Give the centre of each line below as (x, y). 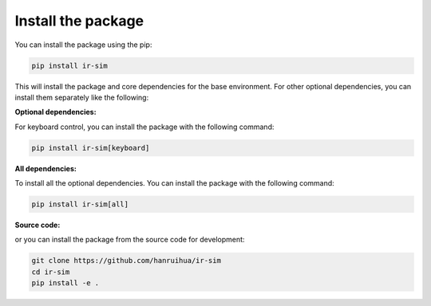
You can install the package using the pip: (83, 45)
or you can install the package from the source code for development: (130, 240)
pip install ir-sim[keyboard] (91, 148)
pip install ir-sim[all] (80, 204)
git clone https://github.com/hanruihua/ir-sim (126, 261)
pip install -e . (65, 283)
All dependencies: (46, 168)
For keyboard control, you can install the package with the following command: (144, 127)
